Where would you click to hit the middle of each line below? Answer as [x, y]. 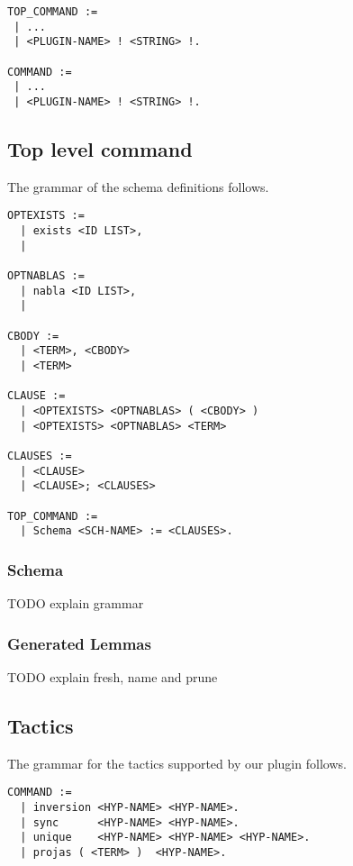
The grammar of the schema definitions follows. [138, 186]
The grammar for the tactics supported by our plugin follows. [177, 763]
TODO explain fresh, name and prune [113, 676]
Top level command [100, 148]
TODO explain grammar [76, 603]
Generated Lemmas [79, 643]
